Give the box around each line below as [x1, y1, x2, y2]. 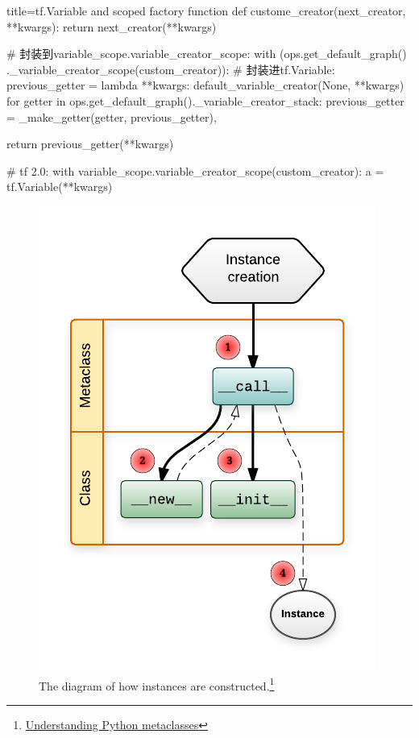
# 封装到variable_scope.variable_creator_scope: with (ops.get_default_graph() [6, 45, 407, 62]
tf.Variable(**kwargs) [6, 178, 113, 195]
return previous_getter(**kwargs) [6, 135, 174, 152]
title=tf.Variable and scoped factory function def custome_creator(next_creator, [6, 2, 406, 19]
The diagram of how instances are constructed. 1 [39, 674, 275, 694]
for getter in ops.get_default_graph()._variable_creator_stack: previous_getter [6, 92, 404, 109]
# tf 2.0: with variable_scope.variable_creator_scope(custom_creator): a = [6, 162, 384, 179]
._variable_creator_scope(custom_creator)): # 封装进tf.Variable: [6, 60, 335, 77]
